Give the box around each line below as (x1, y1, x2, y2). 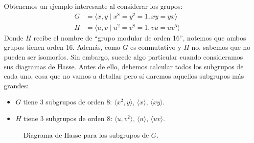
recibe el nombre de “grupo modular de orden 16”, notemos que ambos (33, 32, 246, 42)
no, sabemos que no (191, 42, 251, 52)
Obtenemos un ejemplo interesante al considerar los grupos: (4, 1, 183, 11)
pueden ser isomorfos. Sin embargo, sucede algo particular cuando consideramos (4, 52, 243, 61)
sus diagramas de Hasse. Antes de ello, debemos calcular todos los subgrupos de (4, 61, 244, 71)
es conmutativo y (130, 42, 182, 52)
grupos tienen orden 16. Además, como (4, 42, 120, 52)
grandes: (4, 80, 29, 90)
